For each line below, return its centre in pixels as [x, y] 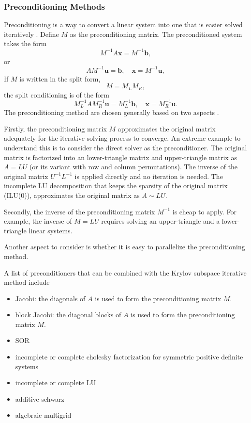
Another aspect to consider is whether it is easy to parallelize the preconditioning [125, 247]
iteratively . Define [31, 34]
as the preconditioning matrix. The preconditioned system [156, 34]
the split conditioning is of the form [57, 94]
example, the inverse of [38, 221]
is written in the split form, [60, 78]
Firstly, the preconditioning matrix [55, 128]
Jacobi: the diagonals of [50, 298]
